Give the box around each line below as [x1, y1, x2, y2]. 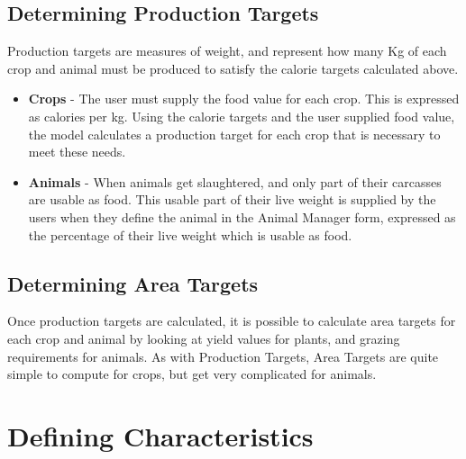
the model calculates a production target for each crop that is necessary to [28, 124, 441, 143]
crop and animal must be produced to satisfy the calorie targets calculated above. [7, 58, 459, 77]
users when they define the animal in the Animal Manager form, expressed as [28, 207, 456, 226]
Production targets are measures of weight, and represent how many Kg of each [7, 41, 447, 60]
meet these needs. [28, 142, 126, 161]
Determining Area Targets [7, 269, 259, 297]
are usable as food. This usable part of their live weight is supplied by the [28, 190, 436, 209]
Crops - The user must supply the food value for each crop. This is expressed [28, 89, 460, 108]
